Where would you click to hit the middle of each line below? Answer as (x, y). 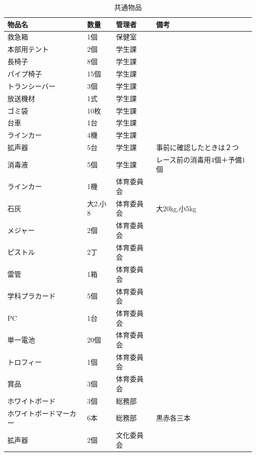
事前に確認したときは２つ (197, 147)
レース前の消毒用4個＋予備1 (201, 159)
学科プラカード (32, 296)
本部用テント (28, 49)
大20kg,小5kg (176, 208)
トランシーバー (32, 86)
